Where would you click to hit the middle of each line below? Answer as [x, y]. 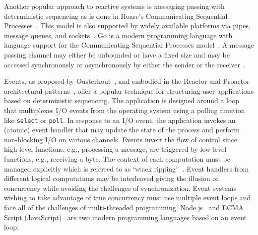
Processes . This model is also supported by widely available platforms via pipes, [127, 26]
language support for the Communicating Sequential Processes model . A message [129, 45]
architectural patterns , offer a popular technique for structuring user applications [129, 90]
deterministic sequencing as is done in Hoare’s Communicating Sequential [116, 16]
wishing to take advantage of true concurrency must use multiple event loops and [128, 198]
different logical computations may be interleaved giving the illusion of [111, 178]
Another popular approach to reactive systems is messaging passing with [114, 6]
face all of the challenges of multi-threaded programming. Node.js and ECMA [124, 207]
